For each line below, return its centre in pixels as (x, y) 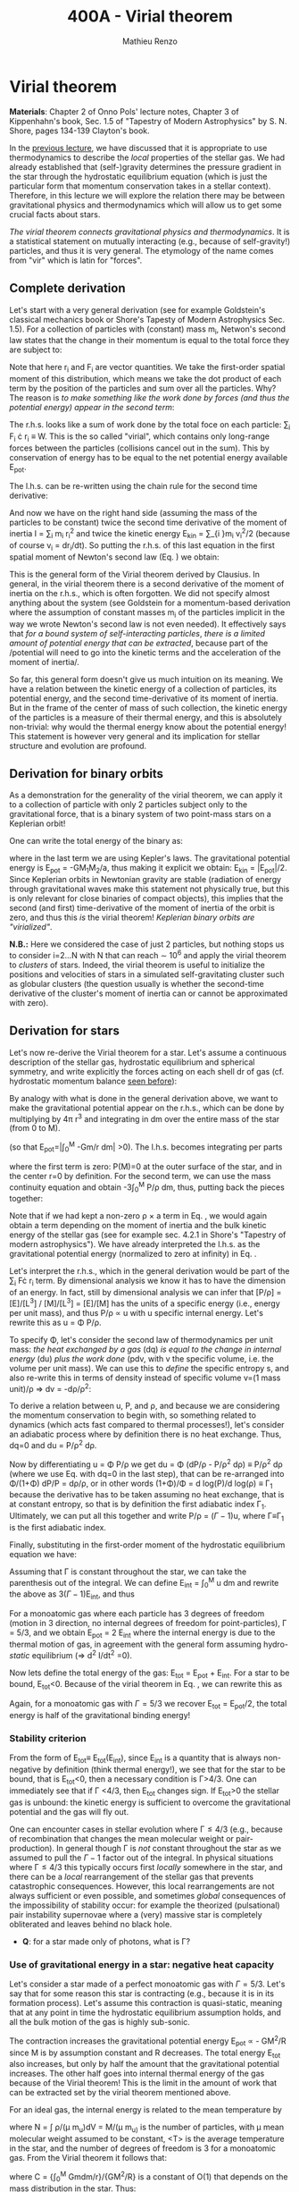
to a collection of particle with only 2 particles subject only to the (129, 805)
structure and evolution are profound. (78, 746)
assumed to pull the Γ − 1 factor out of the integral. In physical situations (141, 1858)
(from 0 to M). (35, 1128)
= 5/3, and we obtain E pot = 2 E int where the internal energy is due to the (142, 1634)
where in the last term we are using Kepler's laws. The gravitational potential (149, 858)
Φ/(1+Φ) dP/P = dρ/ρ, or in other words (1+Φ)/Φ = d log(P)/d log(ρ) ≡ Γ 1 (141, 1484)
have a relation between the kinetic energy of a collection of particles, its (143, 688)
